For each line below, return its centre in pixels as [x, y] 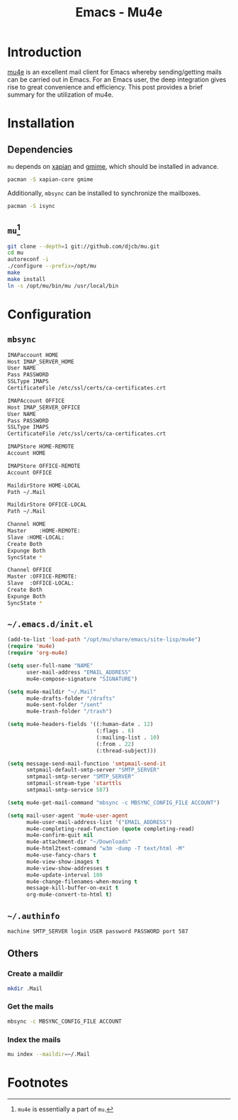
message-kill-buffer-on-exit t [72, 888]
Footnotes [38, 1082]
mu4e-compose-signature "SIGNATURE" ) [82, 679]
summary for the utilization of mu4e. [61, 94]
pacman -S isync [31, 206]
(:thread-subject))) [126, 751]
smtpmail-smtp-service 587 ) [68, 790]
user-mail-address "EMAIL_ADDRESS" [79, 672]
